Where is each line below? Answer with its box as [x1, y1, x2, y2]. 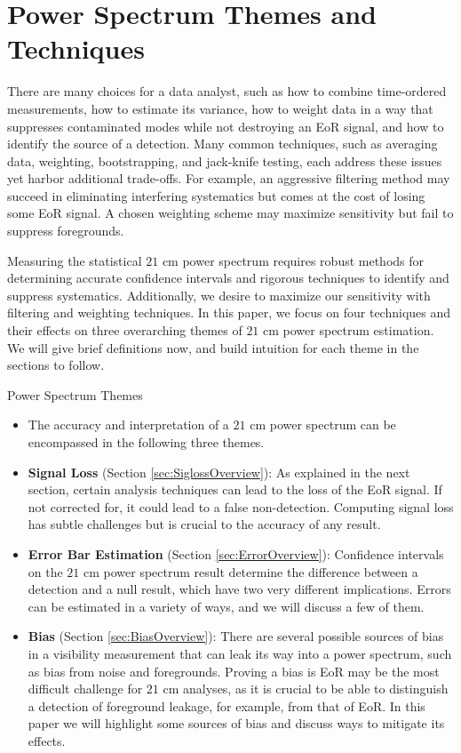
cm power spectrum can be [250, 415, 396, 434]
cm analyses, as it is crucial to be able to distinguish [163, 679, 449, 698]
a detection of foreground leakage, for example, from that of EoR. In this [28, 696, 425, 715]
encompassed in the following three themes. [28, 433, 265, 451]
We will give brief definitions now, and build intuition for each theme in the [7, 338, 419, 356]
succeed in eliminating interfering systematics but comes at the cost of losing [7, 186, 425, 204]
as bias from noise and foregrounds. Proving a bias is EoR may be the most [28, 661, 440, 680]
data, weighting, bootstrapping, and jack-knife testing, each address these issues [7, 151, 442, 170]
